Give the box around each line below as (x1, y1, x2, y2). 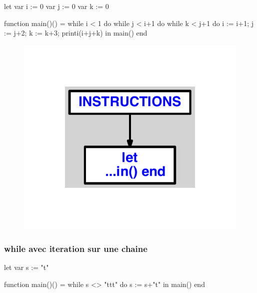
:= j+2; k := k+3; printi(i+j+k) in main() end (4, 28, 147, 38)
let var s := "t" (4, 262, 49, 272)
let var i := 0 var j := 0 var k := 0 (4, 1, 109, 11)
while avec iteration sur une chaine (4, 242, 147, 254)
